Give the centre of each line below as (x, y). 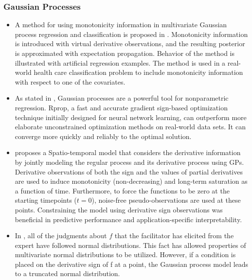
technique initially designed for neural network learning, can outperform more (131, 117)
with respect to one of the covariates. (70, 81)
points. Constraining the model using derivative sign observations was (119, 209)
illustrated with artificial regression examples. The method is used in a (120, 62)
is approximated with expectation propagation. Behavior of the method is (125, 53)
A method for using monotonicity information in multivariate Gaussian (121, 25)
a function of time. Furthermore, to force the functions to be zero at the (122, 190)
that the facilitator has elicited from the (174, 236)
